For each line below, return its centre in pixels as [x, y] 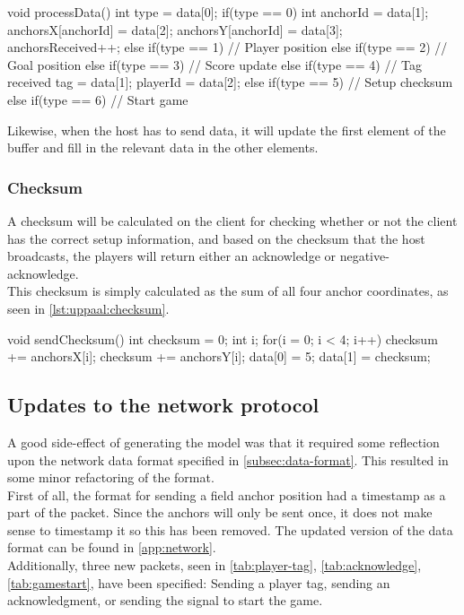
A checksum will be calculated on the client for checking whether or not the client [232, 220]
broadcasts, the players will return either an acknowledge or [172, 256]
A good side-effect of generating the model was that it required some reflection [223, 442]
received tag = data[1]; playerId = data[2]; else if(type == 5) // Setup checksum [230, 82]
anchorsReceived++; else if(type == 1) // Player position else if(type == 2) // [228, 47]
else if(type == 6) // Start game [98, 99]
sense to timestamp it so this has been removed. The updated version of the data [230, 529]
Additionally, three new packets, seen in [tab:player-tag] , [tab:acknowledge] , [214, 565]
